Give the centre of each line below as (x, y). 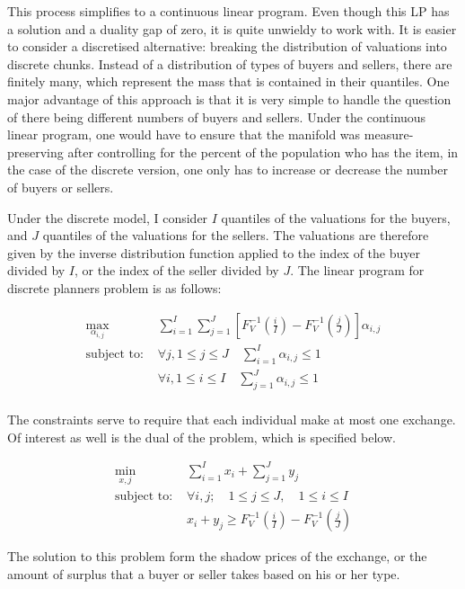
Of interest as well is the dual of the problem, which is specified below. (202, 437)
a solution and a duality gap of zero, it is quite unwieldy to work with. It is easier (232, 28)
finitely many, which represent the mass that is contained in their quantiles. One (228, 81)
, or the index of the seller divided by (177, 270)
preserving (35, 152)
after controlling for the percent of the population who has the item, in (263, 152)
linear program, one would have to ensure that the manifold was (184, 134)
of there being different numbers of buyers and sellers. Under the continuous (217, 116)
